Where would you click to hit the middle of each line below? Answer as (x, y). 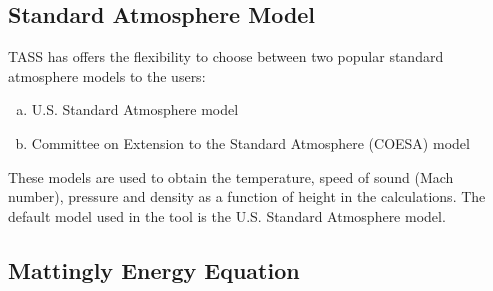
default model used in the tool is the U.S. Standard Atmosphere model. (227, 215)
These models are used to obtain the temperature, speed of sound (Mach (231, 176)
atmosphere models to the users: (107, 75)
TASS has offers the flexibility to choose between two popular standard (226, 56)
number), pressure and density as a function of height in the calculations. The (247, 196)
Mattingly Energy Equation (154, 269)
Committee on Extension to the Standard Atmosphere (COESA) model (250, 142)
